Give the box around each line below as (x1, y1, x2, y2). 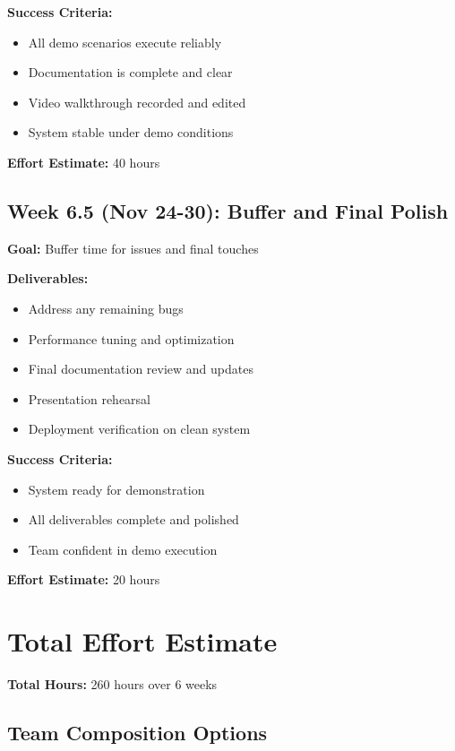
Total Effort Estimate (7, 623, 278, 660)
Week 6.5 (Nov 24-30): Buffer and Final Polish (7, 196, 449, 224)
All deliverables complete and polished (28, 510, 239, 529)
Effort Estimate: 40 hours (7, 152, 160, 171)
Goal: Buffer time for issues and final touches (7, 238, 259, 257)
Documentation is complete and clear (28, 63, 233, 82)
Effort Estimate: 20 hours (7, 570, 160, 589)
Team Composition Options (7, 719, 268, 746)
